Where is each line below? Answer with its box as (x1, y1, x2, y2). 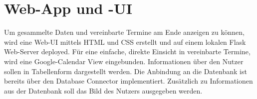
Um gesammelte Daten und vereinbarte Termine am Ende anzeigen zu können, (4, 27, 245, 37)
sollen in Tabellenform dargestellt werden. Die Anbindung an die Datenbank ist (4, 66, 247, 76)
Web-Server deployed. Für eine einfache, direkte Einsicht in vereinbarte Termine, (4, 46, 251, 57)
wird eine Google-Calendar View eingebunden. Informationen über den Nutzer (4, 56, 244, 66)
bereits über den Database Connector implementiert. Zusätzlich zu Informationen (4, 76, 253, 86)
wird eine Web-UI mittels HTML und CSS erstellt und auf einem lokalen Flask (4, 36, 246, 47)
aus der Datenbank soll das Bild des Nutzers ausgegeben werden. (4, 85, 203, 96)
